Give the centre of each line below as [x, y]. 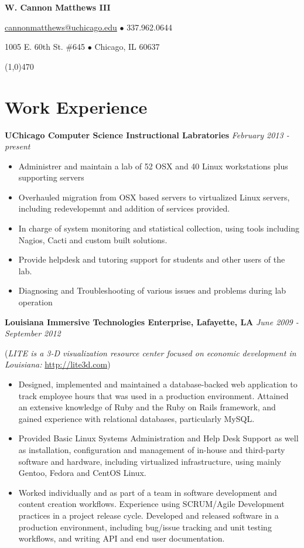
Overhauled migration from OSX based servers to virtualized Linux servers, [154, 197]
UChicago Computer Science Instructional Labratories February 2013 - [147, 135]
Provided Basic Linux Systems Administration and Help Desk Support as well [158, 438]
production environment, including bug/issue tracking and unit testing [145, 527]
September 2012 [33, 333]
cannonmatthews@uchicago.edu [61, 27]
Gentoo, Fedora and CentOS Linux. [82, 473]
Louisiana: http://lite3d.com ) [58, 364]
